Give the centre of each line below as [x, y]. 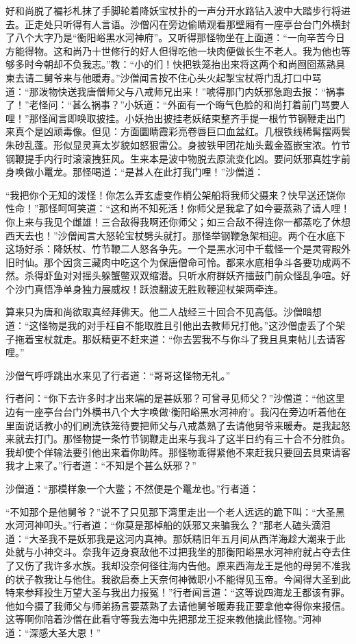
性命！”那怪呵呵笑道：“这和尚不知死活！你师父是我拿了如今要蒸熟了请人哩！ [178, 208]
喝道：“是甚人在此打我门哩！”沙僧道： [178, 172]
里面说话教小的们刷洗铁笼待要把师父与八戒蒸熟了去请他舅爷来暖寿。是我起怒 [178, 425]
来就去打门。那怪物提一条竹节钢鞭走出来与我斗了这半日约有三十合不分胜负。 [178, 439]
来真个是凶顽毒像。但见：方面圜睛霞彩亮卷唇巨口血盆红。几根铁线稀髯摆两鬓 [178, 131]
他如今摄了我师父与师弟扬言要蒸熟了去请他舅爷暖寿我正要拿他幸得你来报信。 [178, 605]
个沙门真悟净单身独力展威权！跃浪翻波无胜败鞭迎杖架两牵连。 [144, 288]
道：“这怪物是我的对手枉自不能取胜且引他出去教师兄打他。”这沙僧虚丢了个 [171, 325]
